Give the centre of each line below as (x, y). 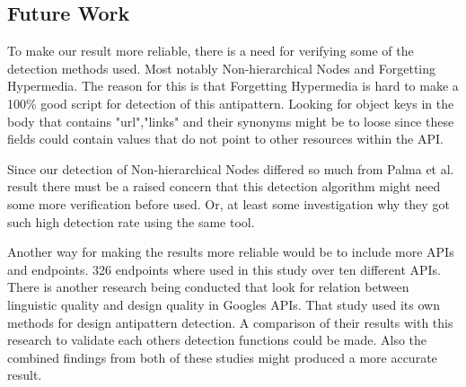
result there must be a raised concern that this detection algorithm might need (224, 186)
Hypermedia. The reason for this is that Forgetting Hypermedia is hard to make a (233, 86)
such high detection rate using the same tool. (131, 221)
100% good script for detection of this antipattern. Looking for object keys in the (231, 103)
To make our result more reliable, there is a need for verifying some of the (211, 51)
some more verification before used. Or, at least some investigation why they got (229, 203)
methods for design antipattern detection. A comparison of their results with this (230, 322)
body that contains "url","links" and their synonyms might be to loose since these (231, 121)
